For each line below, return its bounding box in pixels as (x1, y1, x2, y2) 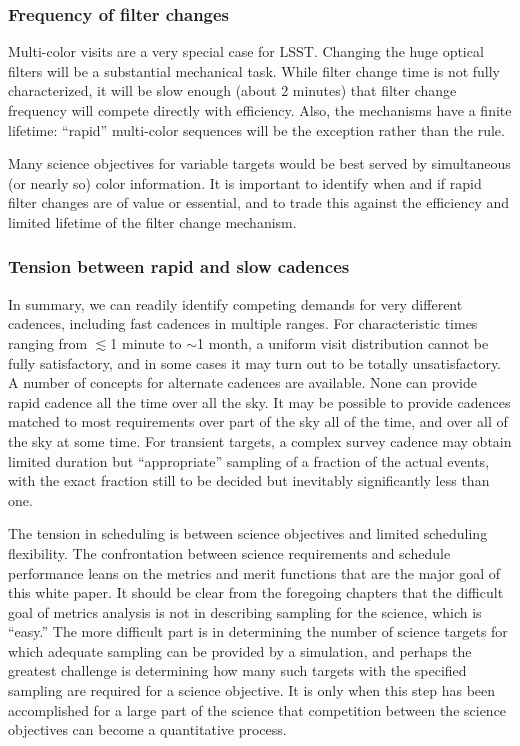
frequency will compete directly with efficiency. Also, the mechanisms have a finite (8, 100, 512, 120)
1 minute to (110, 332, 182, 353)
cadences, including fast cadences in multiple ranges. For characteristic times (8, 313, 478, 334)
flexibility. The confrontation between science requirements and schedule (8, 542, 451, 563)
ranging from (8, 332, 88, 353)
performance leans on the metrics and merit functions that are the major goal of (8, 562, 501, 583)
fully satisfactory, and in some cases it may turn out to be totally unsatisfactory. (8, 352, 502, 373)
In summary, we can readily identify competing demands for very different (8, 293, 463, 314)
